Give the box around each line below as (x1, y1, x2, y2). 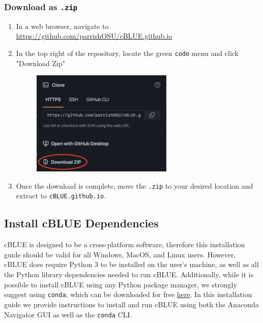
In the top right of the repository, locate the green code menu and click (16, 47, 239, 58)
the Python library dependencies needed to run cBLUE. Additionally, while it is (4, 269, 253, 280)
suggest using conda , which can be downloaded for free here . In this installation (4, 289, 252, 300)
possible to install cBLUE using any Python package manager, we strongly (4, 279, 237, 289)
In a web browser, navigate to (16, 20, 109, 31)
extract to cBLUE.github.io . (16, 190, 106, 201)
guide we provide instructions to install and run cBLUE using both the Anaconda (4, 299, 259, 309)
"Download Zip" (16, 57, 66, 68)
